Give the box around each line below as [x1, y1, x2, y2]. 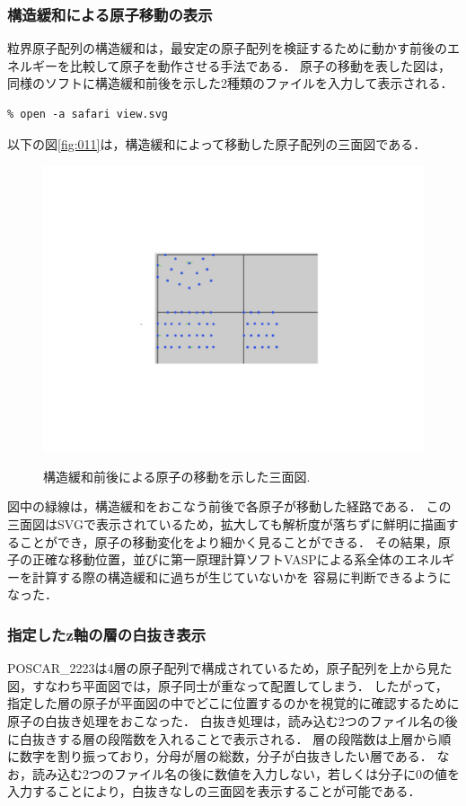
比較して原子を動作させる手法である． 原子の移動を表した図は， [69, 56, 452, 75]
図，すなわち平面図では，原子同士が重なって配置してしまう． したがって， [7, 676, 448, 695]
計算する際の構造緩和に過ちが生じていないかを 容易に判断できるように [31, 567, 452, 586]
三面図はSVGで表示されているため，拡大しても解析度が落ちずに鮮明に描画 [7, 514, 446, 533]
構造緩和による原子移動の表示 [7, 3, 213, 25]
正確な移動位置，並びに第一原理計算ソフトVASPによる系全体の [31, 550, 405, 569]
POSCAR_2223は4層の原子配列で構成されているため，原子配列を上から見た [7, 659, 453, 678]
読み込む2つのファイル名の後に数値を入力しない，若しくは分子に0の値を [31, 764, 460, 783]
